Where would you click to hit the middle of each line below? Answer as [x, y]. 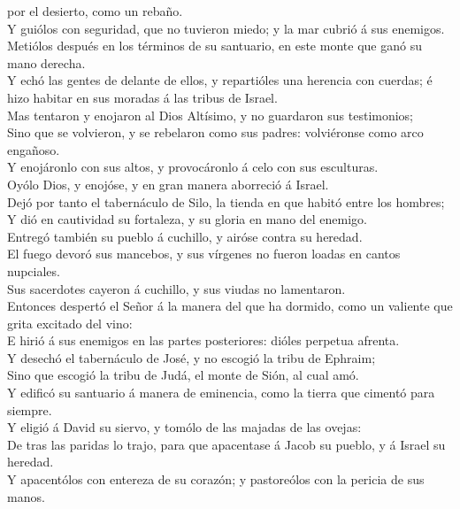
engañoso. [34, 149]
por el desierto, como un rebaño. [95, 11]
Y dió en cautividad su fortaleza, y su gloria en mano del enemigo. [188, 219]
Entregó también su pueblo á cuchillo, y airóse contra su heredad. [185, 236]
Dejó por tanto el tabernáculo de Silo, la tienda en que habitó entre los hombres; [226, 201]
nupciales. [34, 270]
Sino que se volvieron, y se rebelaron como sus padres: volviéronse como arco [215, 132]
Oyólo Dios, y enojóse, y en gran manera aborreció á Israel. [168, 184]
